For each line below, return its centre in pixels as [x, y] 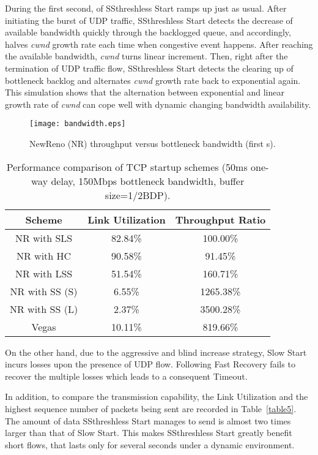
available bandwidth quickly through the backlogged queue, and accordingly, [148, 32]
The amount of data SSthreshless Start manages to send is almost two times [148, 420]
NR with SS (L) [44, 309]
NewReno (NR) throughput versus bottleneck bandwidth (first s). [153, 143]
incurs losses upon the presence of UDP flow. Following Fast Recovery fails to [150, 364]
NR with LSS [44, 273]
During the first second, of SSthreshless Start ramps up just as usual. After [146, 8]
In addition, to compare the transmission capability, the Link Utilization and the [157, 397]
